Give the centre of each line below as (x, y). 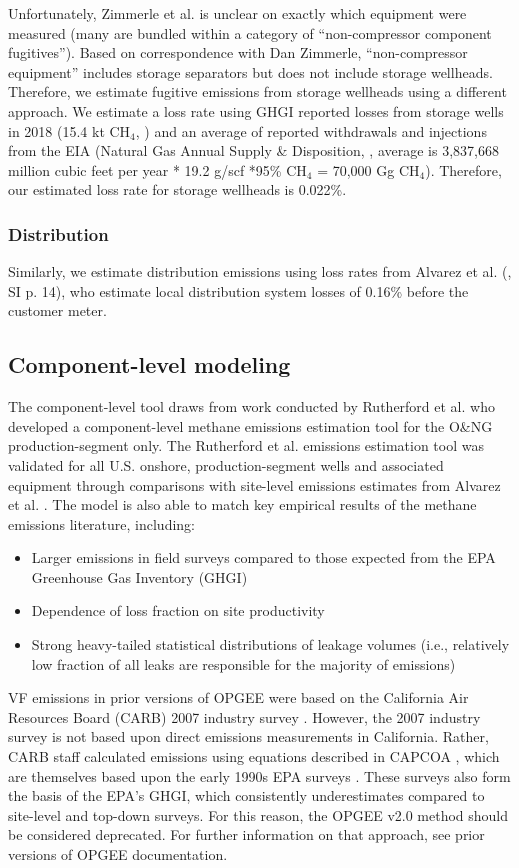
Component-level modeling (149, 364)
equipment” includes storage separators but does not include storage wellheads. (250, 71)
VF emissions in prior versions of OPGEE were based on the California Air (238, 697)
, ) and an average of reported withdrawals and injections (311, 130)
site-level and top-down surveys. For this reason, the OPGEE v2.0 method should (258, 814)
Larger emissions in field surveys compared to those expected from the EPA (263, 557)
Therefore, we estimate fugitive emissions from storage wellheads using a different (257, 91)
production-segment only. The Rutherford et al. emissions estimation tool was (246, 445)
